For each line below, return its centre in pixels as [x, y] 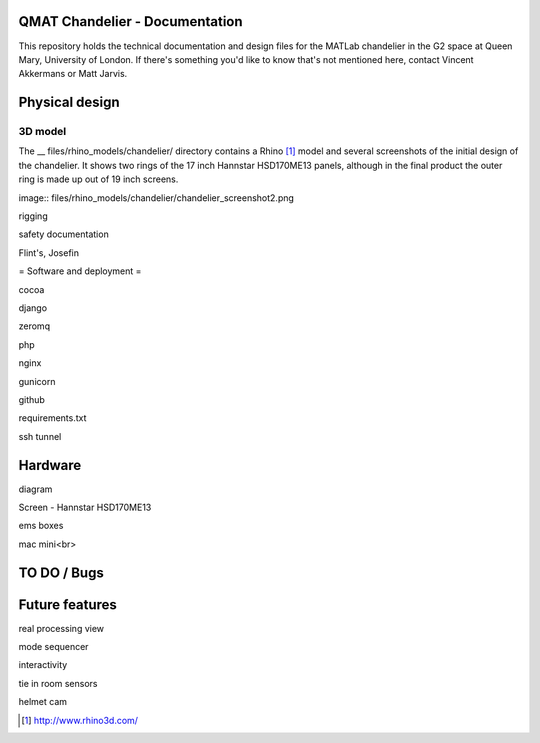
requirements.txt [52, 418]
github [31, 399]
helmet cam [43, 702]
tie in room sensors [58, 683]
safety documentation [63, 234]
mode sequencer [53, 647]
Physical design [69, 102]
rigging [33, 216]
